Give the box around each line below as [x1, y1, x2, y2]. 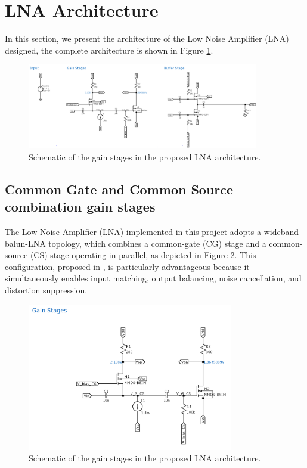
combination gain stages [5, 197, 156, 216]
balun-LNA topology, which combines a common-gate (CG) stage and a [5, 237, 266, 249]
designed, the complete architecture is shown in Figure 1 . [5, 44, 213, 56]
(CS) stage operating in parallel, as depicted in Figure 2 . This [30, 249, 256, 261]
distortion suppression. [5, 283, 88, 296]
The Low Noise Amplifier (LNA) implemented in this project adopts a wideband [5, 225, 299, 237]
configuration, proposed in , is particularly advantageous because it [5, 260, 250, 272]
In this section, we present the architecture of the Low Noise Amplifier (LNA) [5, 32, 289, 45]
